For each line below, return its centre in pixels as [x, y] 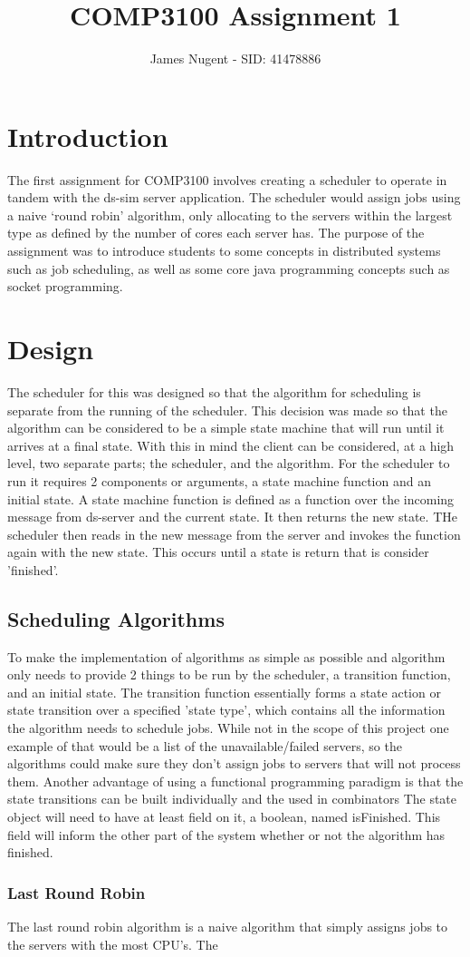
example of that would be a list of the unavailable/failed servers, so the [205, 745]
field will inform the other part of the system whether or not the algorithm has [226, 834]
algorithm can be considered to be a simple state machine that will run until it [226, 428]
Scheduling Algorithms [116, 618]
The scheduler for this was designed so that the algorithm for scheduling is [214, 391]
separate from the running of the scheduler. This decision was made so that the [227, 410]
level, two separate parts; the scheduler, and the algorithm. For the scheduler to [229, 463]
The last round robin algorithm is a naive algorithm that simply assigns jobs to [228, 927]
